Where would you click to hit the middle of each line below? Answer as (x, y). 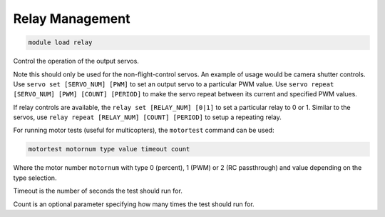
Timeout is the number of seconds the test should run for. (98, 191)
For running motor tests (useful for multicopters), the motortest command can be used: (144, 130)
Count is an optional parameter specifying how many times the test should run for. (134, 204)
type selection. (35, 178)
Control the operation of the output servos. (76, 61)
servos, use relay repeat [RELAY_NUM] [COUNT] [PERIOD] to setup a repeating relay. (147, 117)
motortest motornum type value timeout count (109, 149)
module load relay (60, 42)
